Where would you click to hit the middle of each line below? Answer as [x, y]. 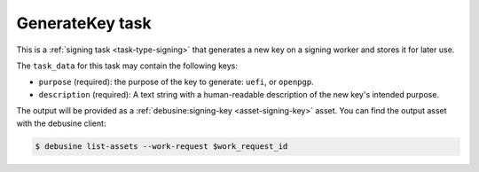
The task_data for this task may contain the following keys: [127, 66]
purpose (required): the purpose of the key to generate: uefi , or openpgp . [176, 82]
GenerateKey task [84, 23]
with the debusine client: [61, 123]
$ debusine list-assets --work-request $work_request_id [161, 147]
